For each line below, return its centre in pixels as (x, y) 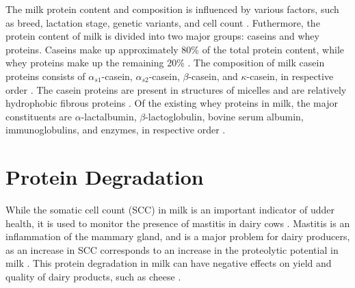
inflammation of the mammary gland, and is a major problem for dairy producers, (178, 236)
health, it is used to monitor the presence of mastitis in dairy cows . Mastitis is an (178, 223)
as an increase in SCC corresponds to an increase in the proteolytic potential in (172, 249)
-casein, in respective (290, 76)
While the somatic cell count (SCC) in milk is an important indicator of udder (170, 210)
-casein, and (213, 76)
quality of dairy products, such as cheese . (93, 277)
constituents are (39, 116)
